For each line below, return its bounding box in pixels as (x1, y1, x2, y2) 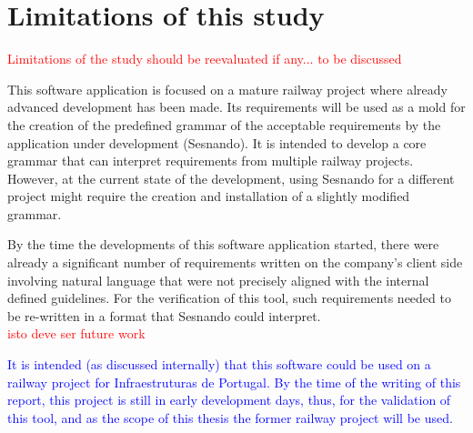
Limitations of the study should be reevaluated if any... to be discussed (7, 49, 402, 68)
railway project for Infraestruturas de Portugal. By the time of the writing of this (7, 372, 461, 391)
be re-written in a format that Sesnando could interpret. (7, 306, 321, 325)
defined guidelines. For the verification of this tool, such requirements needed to (7, 288, 451, 307)
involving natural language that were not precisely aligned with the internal (7, 270, 429, 289)
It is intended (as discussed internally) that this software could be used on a (7, 355, 431, 374)
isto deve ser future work (7, 324, 146, 343)
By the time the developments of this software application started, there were (7, 235, 439, 254)
